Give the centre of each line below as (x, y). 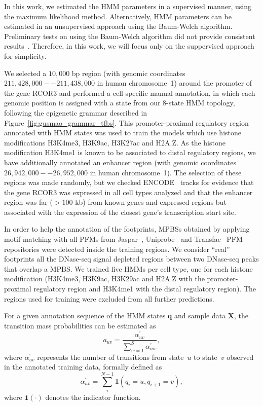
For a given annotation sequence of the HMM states (85, 316)
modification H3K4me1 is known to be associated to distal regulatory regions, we (130, 152)
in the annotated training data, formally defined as (83, 367)
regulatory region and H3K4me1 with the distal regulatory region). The (145, 289)
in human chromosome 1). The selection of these (166, 172)
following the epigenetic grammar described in (76, 112)
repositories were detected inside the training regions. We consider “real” (117, 249)
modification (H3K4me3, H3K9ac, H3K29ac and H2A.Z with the (104, 279)
